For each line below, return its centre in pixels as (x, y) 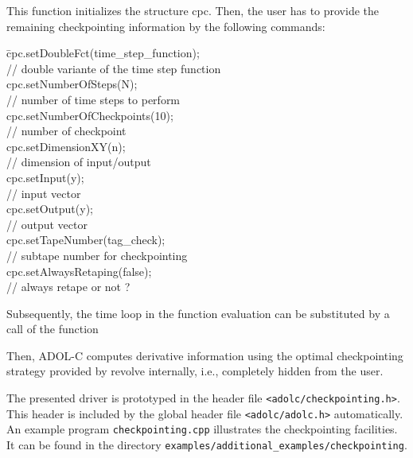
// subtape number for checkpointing (97, 255)
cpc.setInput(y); (45, 177)
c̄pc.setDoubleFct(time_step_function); (103, 53)
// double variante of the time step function (114, 68)
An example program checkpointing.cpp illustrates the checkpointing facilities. (202, 429)
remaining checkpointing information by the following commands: (166, 26)
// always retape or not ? (68, 287)
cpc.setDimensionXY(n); (66, 146)
